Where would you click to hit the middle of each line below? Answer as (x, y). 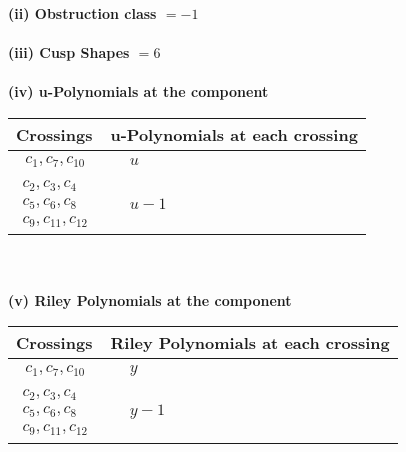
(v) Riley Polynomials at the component (150, 299)
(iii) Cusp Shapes (69, 52)
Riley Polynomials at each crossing (250, 343)
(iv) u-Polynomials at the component (138, 91)
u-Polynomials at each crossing (234, 134)
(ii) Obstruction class (82, 13)
